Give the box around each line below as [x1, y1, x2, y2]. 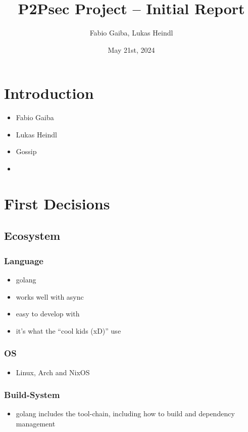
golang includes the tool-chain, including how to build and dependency [16, 408, 235, 419]
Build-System [4, 388, 60, 401]
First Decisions [4, 193, 110, 213]
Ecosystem [4, 228, 61, 243]
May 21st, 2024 [108, 44, 155, 55]
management [16, 418, 56, 428]
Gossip [16, 146, 37, 157]
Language [4, 254, 43, 267]
